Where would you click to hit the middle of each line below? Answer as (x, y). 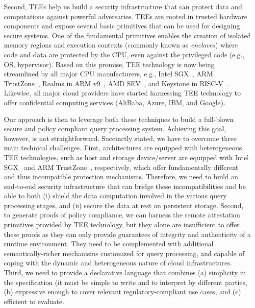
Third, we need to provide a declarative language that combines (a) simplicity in (125, 272)
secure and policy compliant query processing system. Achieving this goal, (115, 129)
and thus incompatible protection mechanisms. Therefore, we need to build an (121, 177)
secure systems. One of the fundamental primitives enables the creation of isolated (127, 35)
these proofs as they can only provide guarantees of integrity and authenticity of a (127, 234)
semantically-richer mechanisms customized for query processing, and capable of (124, 253)
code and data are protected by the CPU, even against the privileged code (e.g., (124, 54)
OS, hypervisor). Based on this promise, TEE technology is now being (109, 64)
